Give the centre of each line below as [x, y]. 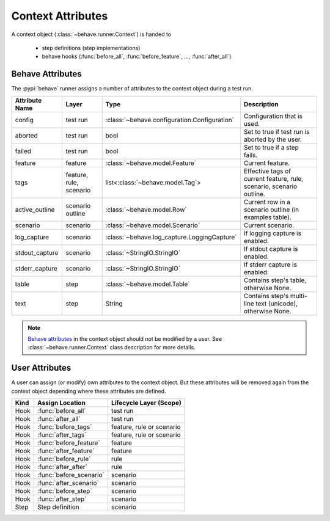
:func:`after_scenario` [68, 483]
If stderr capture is [270, 264]
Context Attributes [60, 16]
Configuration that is [273, 116]
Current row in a [267, 202]
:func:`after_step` [62, 499]
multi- [299, 296]
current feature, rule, [273, 178]
